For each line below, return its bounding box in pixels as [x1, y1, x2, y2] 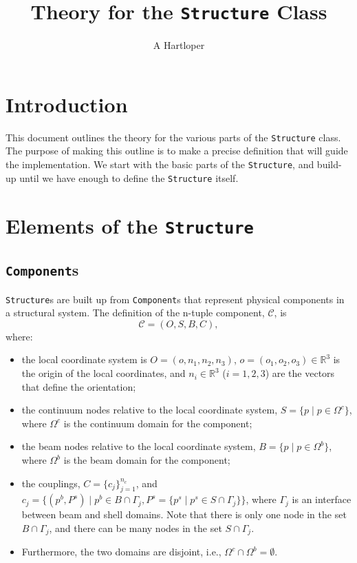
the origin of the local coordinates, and [21, 366, 186, 380]
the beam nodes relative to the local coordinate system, [21, 439, 256, 453]
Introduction [6, 90, 128, 118]
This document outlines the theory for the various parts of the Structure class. [6, 130, 341, 144]
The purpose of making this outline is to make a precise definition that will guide [6, 143, 348, 158]
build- [316, 157, 342, 172]
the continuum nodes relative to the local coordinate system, [21, 402, 278, 417]
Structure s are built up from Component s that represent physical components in [6, 291, 345, 306]
